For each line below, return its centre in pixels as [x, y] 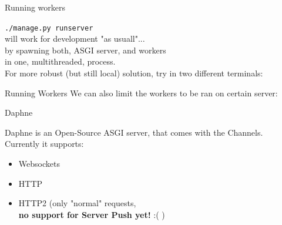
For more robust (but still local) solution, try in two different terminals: [134, 73]
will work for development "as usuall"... [75, 38]
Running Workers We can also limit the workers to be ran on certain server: [141, 93]
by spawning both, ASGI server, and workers [85, 50]
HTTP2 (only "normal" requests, [77, 203]
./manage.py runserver [49, 28]
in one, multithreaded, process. [60, 61]
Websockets [39, 163]
